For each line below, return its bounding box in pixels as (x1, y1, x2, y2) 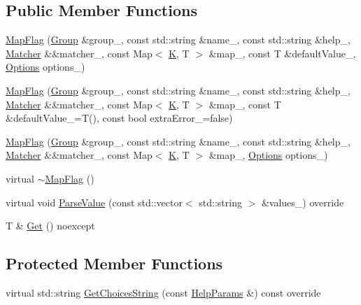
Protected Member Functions (6, 253, 223, 274)
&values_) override (261, 194, 344, 209)
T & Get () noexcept (6, 218, 95, 233)
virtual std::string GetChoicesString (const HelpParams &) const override (6, 285, 321, 299)
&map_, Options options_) (208, 148, 328, 162)
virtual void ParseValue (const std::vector (6, 194, 183, 209)
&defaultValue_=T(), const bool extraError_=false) (6, 111, 233, 125)
